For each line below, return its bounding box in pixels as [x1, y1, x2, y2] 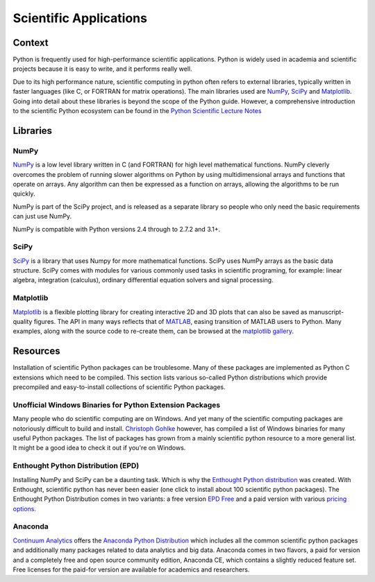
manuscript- [308, 307, 344, 316]
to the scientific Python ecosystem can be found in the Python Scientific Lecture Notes [12, 107, 262, 115]
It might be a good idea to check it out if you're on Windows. [12, 444, 186, 452]
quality [12, 317, 33, 325]
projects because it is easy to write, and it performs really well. [12, 65, 192, 73]
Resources [12, 345, 60, 357]
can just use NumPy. [12, 212, 72, 221]
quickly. [12, 189, 35, 198]
